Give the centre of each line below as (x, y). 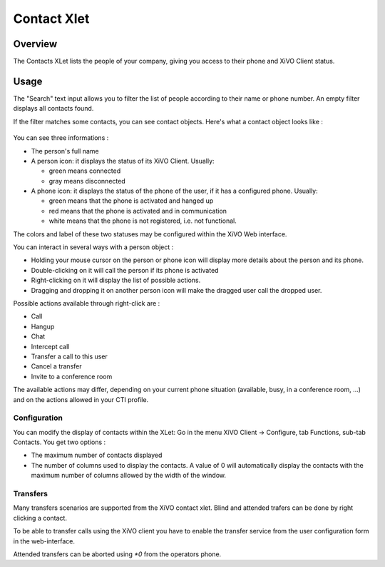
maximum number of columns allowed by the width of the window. (129, 476)
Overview (35, 44)
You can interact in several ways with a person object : (93, 247)
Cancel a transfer (56, 366)
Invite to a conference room (72, 376)
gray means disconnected (87, 181)
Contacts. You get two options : (60, 442)
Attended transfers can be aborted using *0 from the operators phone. (117, 554)
